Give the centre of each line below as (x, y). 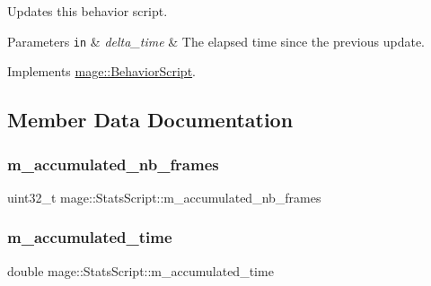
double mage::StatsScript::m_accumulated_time (141, 270)
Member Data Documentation (150, 120)
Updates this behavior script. (88, 11)
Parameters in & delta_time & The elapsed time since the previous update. (216, 41)
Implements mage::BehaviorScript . (101, 71)
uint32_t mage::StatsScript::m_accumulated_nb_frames (164, 197)
